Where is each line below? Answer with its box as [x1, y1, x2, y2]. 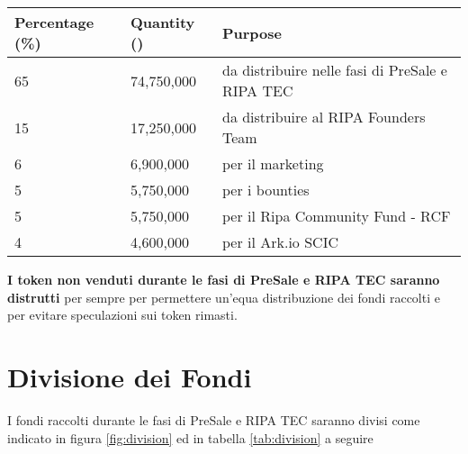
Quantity [130, 12, 195, 32]
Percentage [14, 12, 94, 32]
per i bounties [221, 179, 310, 200]
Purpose [221, 22, 283, 43]
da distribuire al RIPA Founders [221, 106, 426, 127]
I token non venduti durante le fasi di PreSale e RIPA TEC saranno [7, 270, 440, 288]
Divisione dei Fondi [7, 358, 252, 395]
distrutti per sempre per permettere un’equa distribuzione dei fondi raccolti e [7, 287, 440, 306]
